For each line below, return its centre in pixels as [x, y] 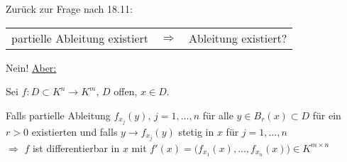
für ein [327, 115]
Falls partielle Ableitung [58, 115]
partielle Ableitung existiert [80, 38]
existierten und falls [75, 131]
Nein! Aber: [31, 67]
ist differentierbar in [76, 147]
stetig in [196, 131]
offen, [126, 91]
